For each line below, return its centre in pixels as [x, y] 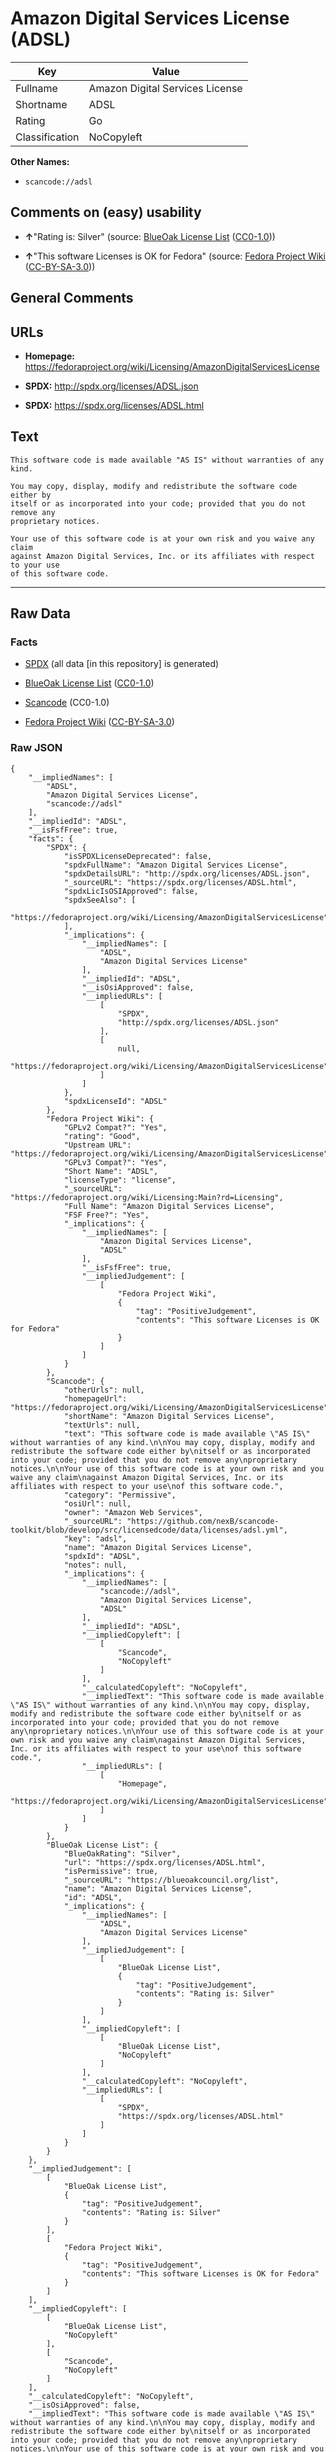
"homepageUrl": [95, 1398]
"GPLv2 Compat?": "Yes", [115, 1127]
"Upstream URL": [97, 1145]
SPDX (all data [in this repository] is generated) [122, 664]
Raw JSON [36, 748]
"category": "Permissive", [120, 1495]
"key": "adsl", [95, 1538]
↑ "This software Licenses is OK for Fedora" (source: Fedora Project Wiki [175, 256]
